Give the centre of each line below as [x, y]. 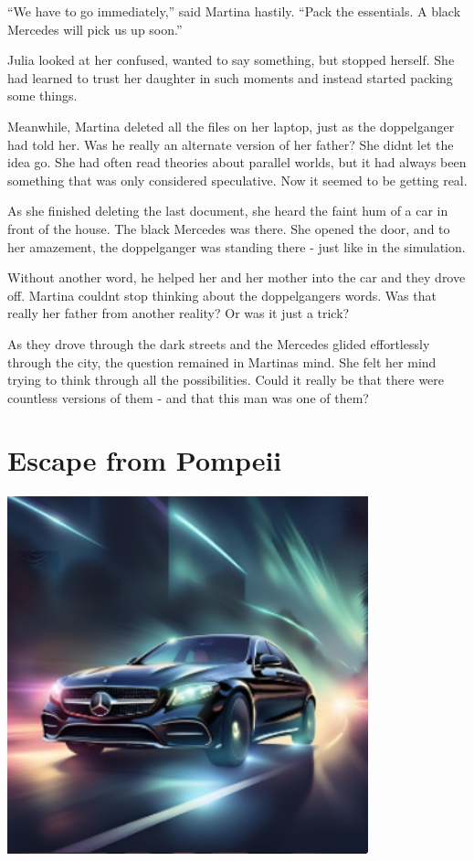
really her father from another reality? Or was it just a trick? [179, 313]
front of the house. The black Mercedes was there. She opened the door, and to [229, 228]
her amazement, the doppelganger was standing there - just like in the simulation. [237, 246]
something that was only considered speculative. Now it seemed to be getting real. [237, 180]
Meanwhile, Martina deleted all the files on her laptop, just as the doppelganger [231, 126]
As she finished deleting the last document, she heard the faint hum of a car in [228, 211]
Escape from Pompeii [145, 460]
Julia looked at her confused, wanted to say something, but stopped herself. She [231, 60]
